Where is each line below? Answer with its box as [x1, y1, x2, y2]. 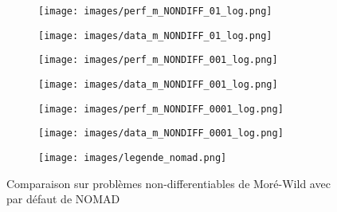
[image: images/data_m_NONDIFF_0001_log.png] [38, 128, 284, 139]
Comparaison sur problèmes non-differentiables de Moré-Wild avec [6, 175, 331, 191]
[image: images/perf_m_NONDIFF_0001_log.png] [38, 103, 284, 115]
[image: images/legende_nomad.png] [38, 151, 227, 163]
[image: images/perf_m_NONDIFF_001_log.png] [38, 54, 278, 66]
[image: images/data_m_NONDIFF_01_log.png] [38, 29, 272, 41]
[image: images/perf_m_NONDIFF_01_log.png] [38, 6, 272, 17]
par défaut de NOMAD [6, 190, 120, 207]
